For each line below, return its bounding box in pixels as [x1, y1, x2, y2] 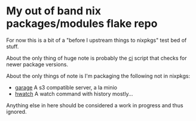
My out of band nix [6, 4, 102, 18]
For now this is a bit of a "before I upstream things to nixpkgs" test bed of [6, 36, 187, 44]
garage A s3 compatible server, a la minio [14, 83, 118, 91]
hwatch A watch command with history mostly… [14, 90, 133, 97]
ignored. [6, 108, 27, 115]
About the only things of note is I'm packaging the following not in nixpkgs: [6, 72, 190, 79]
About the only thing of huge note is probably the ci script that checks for [6, 54, 187, 61]
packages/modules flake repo [6, 17, 158, 30]
